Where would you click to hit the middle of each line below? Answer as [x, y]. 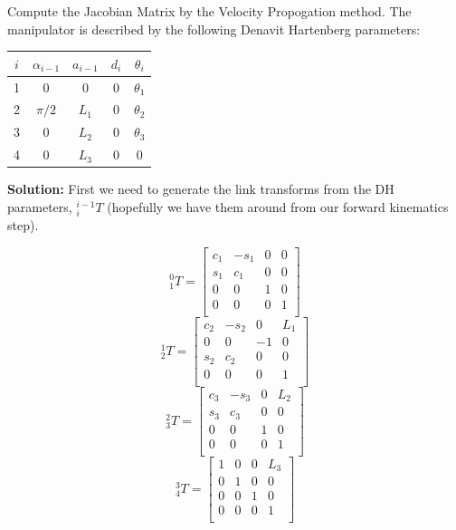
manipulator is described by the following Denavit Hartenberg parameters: [214, 29]
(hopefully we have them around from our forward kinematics [278, 206]
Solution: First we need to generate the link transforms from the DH [201, 189]
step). [23, 224]
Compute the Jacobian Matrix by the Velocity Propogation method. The [209, 11]
